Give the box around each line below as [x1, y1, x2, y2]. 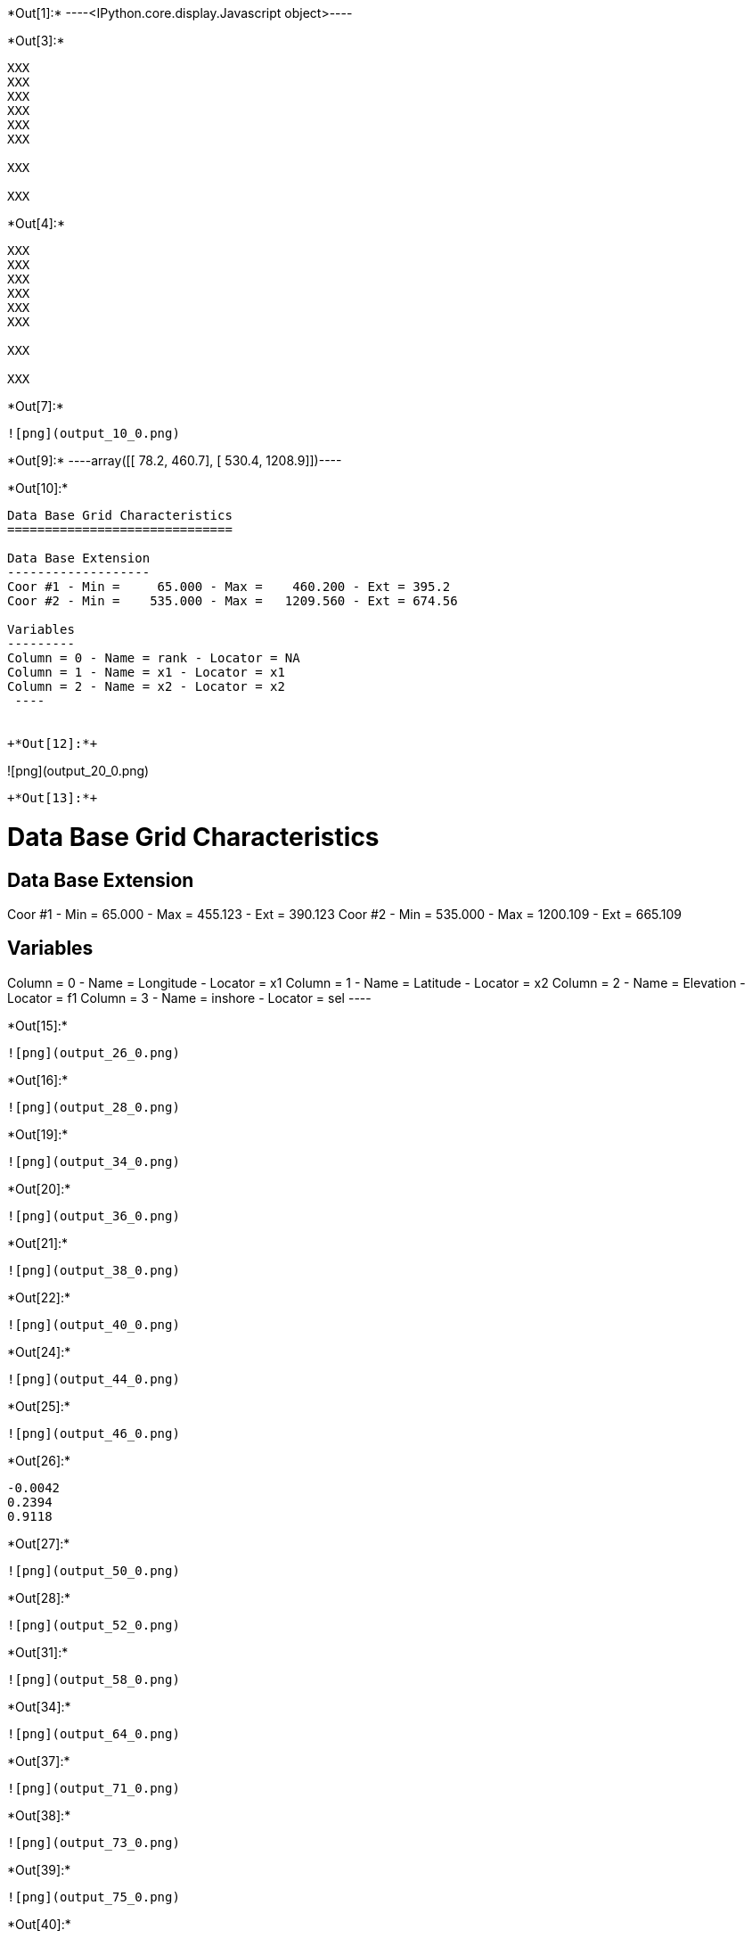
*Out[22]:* [7, 1289, 70, 1305]
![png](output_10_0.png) [7, 426, 180, 440]
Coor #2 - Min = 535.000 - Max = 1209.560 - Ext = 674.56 [7, 594, 458, 608]
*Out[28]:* [7, 1589, 71, 1605]
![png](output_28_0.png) [7, 1099, 180, 1114]
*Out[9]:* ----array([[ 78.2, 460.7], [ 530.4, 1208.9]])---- [7, 453, 342, 468]
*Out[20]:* [7, 1180, 71, 1196]
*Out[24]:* [7, 1343, 71, 1359]
